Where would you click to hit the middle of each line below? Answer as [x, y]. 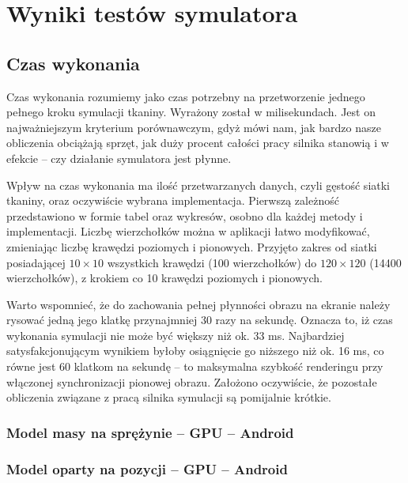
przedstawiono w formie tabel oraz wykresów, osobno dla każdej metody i [185, 215]
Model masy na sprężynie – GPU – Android [150, 432]
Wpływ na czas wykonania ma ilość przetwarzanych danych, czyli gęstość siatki [198, 185]
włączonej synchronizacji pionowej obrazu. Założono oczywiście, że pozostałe [192, 381]
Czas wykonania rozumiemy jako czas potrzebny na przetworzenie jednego [186, 96]
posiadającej [36, 262]
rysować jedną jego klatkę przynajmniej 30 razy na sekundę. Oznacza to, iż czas [200, 320]
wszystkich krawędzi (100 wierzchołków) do [212, 262]
